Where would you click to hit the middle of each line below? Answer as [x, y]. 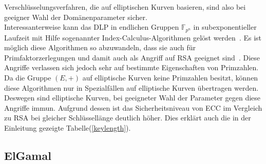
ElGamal [28, 155]
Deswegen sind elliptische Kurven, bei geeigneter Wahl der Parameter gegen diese [132, 98]
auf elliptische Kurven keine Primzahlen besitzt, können [170, 78]
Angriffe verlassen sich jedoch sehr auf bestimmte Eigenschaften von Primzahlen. [131, 67]
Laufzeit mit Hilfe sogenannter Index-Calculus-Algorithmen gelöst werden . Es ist [133, 37]
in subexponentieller [225, 27]
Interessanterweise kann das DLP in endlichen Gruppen [92, 27]
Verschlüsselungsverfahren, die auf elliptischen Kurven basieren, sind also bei [125, 7]
